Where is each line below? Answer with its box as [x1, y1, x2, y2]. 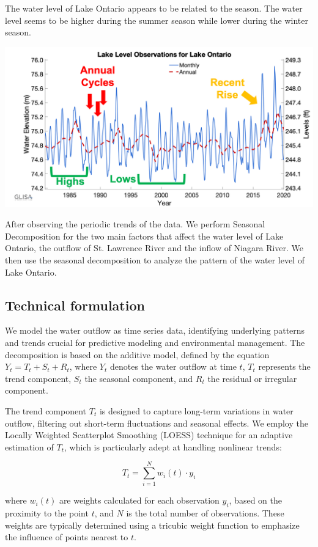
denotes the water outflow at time [109, 360, 237, 373]
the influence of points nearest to [5, 530, 128, 543]
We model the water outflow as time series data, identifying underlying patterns [5, 324, 305, 337]
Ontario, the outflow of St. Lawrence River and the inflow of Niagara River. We [5, 241, 304, 254]
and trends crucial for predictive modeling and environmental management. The [5, 336, 305, 348]
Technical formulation [5, 295, 145, 314]
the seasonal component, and [84, 372, 193, 384]
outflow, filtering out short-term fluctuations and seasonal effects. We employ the [5, 416, 308, 429]
